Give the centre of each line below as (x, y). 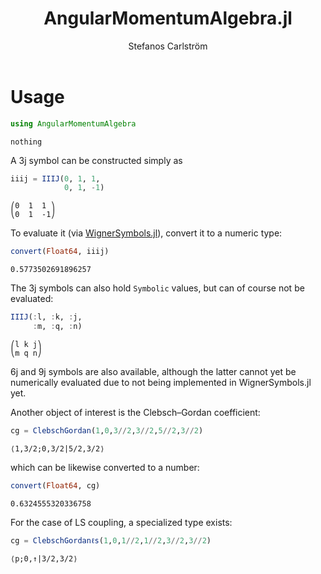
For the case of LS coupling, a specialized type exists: (121, 522)
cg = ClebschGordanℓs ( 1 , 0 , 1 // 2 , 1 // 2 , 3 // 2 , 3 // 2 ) (111, 540)
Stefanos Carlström (168, 46)
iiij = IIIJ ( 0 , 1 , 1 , (55, 178)
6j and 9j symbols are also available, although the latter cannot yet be (153, 371)
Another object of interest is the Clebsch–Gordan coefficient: (135, 412)
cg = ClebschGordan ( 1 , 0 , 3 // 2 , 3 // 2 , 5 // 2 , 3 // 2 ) (107, 430)
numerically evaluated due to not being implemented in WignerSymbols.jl (161, 382)
